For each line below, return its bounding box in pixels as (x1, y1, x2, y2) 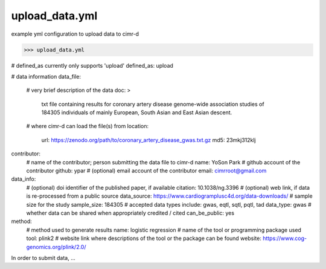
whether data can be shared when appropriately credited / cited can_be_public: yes (26, 209, 235, 216)
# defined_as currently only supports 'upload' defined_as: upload (11, 62, 173, 69)
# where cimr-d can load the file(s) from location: (26, 123, 149, 130)
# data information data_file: (11, 73, 81, 80)
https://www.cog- (263, 235, 307, 242)
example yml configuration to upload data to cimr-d (11, 30, 139, 37)
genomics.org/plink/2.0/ (26, 243, 86, 250)
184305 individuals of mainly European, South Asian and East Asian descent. (41, 109, 232, 116)
